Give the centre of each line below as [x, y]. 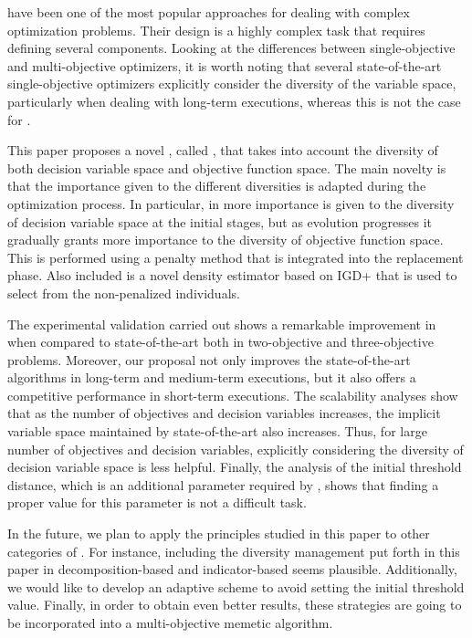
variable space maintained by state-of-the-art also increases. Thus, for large [217, 431]
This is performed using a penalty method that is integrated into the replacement [236, 257]
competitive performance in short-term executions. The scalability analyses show [233, 395]
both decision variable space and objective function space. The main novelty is [227, 167]
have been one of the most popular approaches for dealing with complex [209, 12]
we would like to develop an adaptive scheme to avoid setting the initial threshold [236, 586]
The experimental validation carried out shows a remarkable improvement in [222, 324]
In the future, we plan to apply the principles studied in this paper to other [219, 533]
